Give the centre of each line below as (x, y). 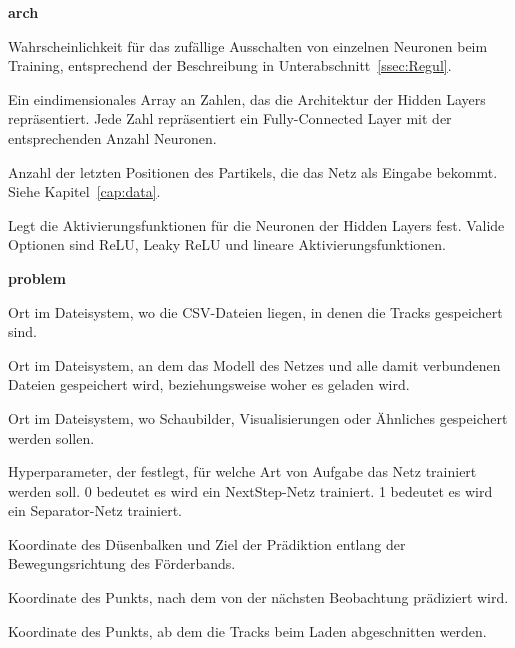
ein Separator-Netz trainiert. (95, 510)
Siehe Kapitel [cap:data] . (84, 191)
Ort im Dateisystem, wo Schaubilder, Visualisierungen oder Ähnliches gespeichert (258, 417)
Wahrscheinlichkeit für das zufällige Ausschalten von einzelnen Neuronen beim (248, 45)
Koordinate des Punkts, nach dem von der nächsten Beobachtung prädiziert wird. (258, 597)
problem (37, 277)
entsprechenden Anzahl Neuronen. (112, 137)
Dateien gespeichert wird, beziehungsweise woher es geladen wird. (209, 384)
